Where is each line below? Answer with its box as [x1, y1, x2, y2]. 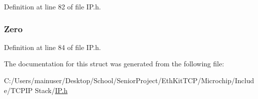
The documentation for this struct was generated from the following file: [4, 58, 224, 69]
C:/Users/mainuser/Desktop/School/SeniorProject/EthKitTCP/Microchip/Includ [4, 75, 255, 85]
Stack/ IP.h [35, 85, 68, 95]
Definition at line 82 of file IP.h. [4, 1, 101, 11]
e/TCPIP [4, 85, 33, 95]
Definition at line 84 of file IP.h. [4, 42, 101, 52]
